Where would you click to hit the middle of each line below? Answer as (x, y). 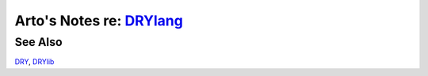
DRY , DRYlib (34, 62)
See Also (38, 42)
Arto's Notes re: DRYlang (99, 21)
